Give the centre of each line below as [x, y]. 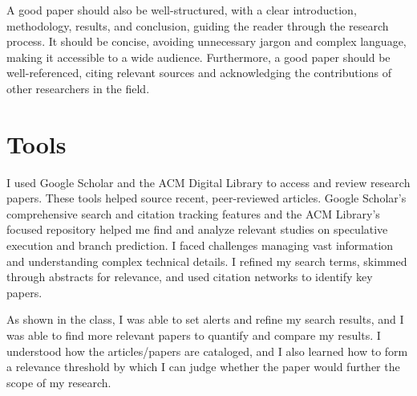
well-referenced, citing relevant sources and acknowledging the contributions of [199, 73]
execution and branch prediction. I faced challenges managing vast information [200, 245]
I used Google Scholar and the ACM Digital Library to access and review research [208, 182]
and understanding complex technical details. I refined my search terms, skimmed [207, 261]
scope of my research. [59, 382]
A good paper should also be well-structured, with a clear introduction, [182, 10]
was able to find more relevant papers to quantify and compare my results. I [194, 335]
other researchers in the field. [78, 88]
